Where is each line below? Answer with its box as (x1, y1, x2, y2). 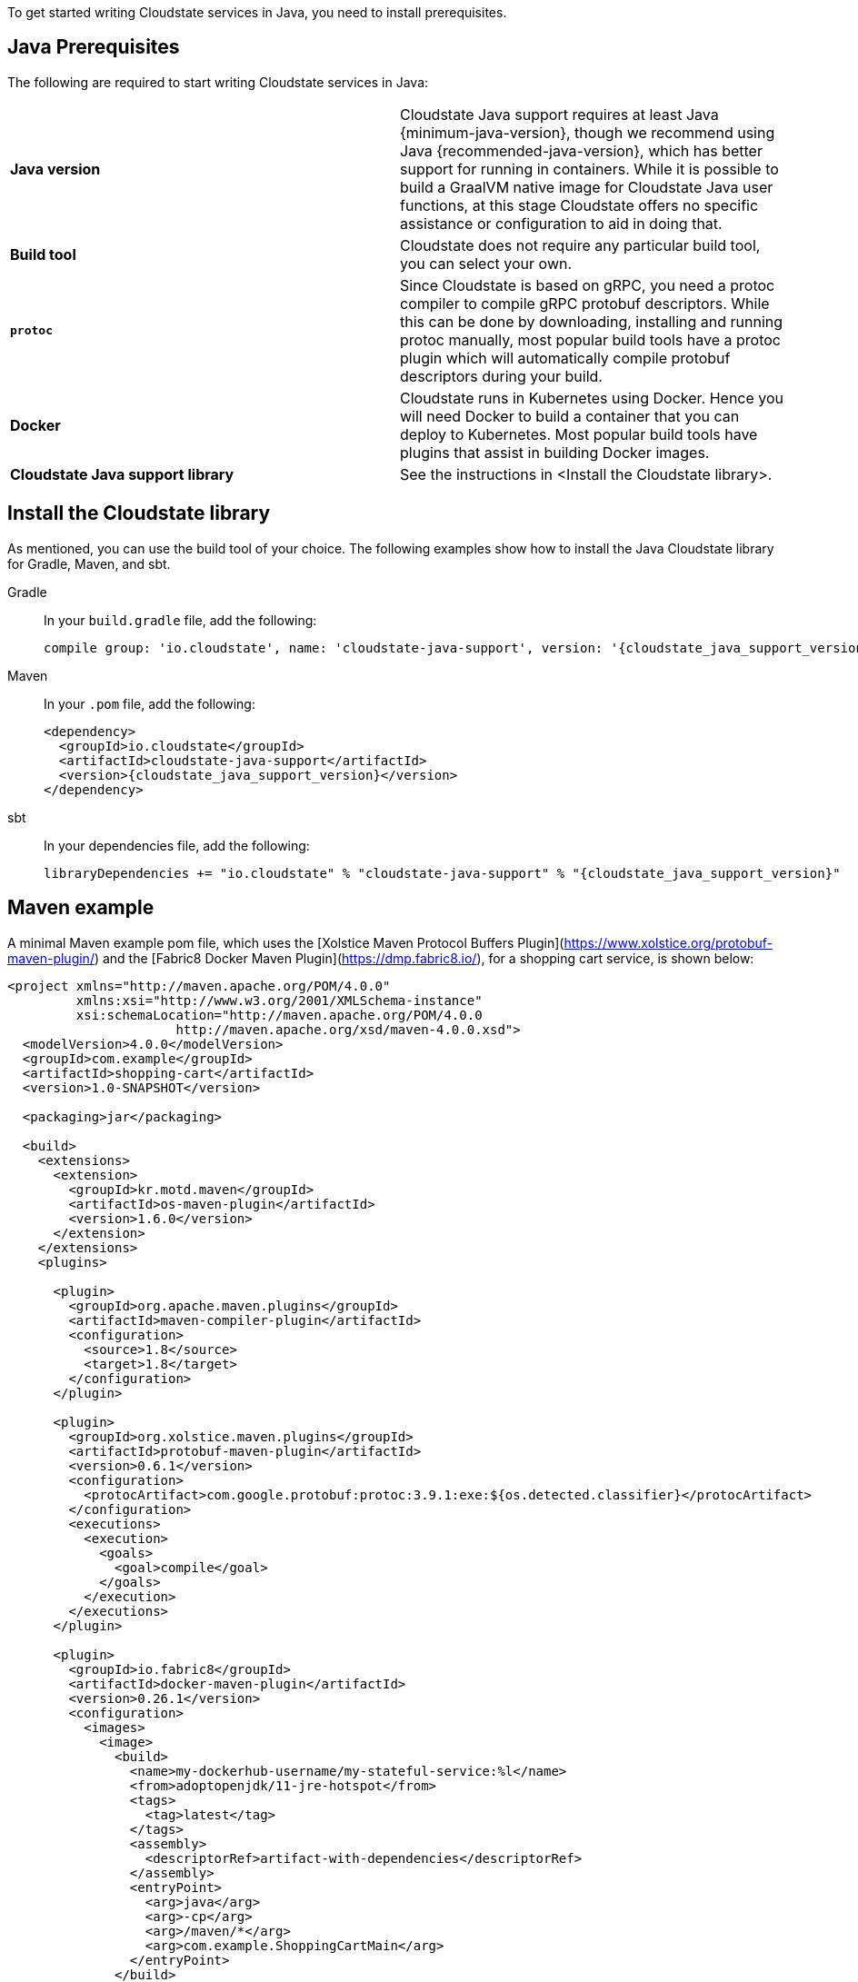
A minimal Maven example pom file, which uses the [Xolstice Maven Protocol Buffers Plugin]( (7, 934, 564, 951)
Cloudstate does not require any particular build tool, (400, 235, 761, 254)
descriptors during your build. (400, 366, 603, 385)
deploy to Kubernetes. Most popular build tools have (400, 424, 758, 443)
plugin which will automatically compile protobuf (400, 348, 731, 367)
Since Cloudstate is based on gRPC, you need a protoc (400, 275, 775, 294)
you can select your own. (400, 254, 573, 273)
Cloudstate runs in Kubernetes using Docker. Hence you (400, 388, 784, 407)
